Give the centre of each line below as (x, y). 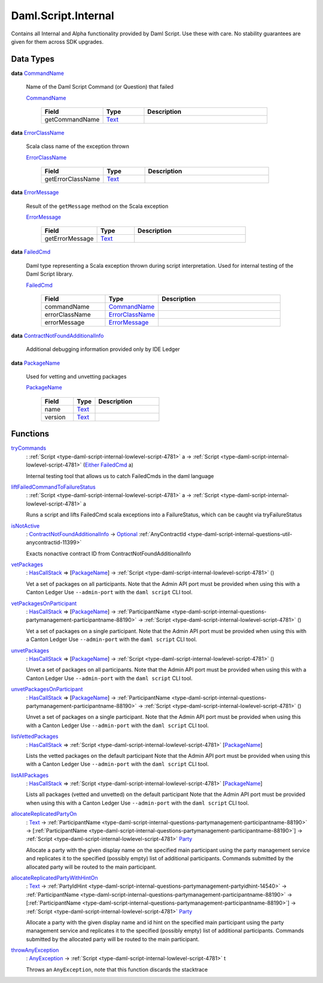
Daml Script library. (50, 274)
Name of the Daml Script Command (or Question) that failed (100, 87)
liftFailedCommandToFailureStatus (53, 487)
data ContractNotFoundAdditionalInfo (57, 335)
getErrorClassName (72, 179)
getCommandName (72, 120)
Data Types (33, 59)
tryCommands (29, 448)
